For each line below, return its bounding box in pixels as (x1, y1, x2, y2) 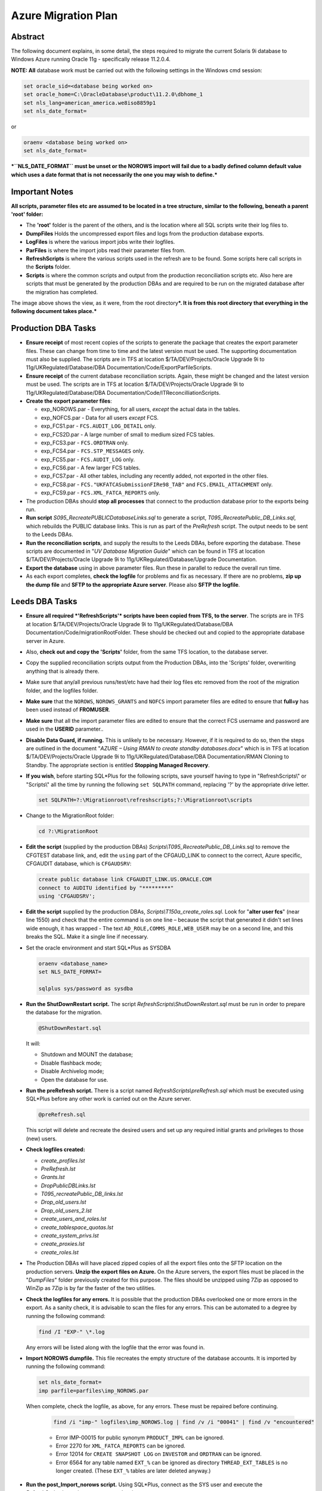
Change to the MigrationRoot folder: (26, 812, 114, 819)
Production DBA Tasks (11, 323, 97, 333)
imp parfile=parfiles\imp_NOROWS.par (38, 1387, 149, 1394)
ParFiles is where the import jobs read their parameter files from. (26, 246, 186, 253)
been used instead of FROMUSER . (26, 706, 110, 713)
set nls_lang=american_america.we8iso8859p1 (23, 99, 156, 106)
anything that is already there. (26, 667, 100, 675)
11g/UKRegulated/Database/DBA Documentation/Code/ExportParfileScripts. (26, 364, 212, 371)
